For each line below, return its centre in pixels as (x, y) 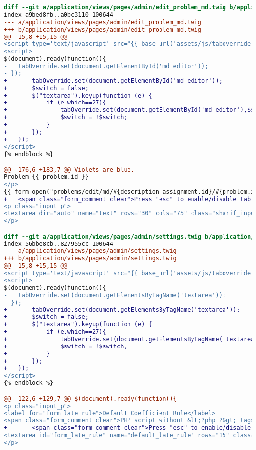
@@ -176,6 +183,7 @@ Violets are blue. (69, 170)
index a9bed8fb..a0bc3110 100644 (59, 15)
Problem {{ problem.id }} (46, 177)
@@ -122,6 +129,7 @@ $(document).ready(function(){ (90, 398)
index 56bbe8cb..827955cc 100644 (59, 244)
